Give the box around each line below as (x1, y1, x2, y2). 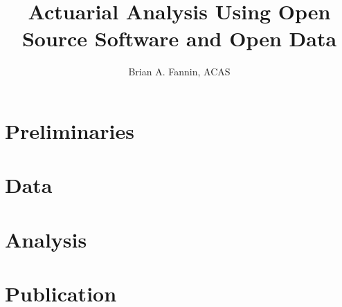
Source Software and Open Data (21, 24, 337, 53)
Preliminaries (5, 116, 134, 145)
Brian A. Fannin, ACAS (128, 64, 231, 79)
